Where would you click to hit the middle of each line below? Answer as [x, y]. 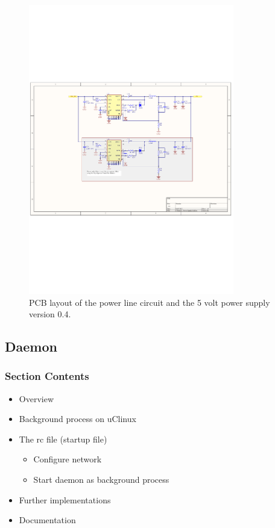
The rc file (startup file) [63, 439]
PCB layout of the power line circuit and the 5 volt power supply [150, 302]
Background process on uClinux [77, 419]
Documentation [47, 520]
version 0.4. [50, 314]
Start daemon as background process [101, 480]
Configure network [68, 459]
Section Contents [47, 376]
